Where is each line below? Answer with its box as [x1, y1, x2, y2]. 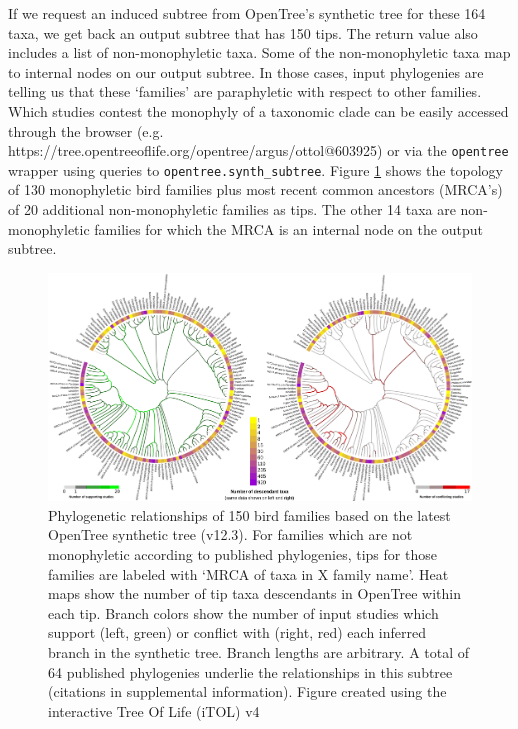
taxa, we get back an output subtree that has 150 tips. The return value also [8, 22, 478, 43]
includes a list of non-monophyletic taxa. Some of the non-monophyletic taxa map [8, 42, 511, 63]
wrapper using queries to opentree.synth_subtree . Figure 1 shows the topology [8, 159, 503, 180]
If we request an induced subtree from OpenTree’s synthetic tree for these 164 [8, 3, 486, 23]
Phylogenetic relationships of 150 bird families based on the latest [48, 504, 451, 525]
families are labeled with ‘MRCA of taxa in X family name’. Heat [48, 563, 449, 584]
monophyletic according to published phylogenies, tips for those [48, 543, 437, 564]
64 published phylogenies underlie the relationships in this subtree [48, 661, 453, 682]
